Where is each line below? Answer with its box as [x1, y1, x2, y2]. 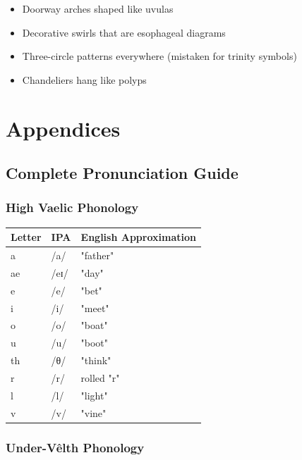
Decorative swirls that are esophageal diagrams [22, 25, 226, 39]
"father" [80, 248, 114, 263]
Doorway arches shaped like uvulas [22, 1, 174, 15]
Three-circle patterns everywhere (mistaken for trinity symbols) [22, 49, 297, 63]
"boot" [80, 335, 109, 350]
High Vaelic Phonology [6, 199, 139, 216]
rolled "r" [80, 371, 120, 385]
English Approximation [80, 230, 196, 244]
